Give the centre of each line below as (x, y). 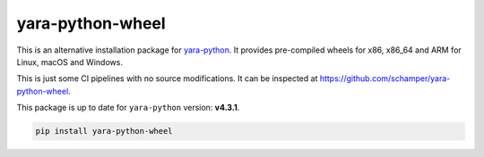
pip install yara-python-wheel (104, 131)
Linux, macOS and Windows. (69, 62)
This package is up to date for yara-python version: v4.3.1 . (128, 108)
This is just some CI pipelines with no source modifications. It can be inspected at (167, 78)
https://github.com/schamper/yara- (385, 78)
